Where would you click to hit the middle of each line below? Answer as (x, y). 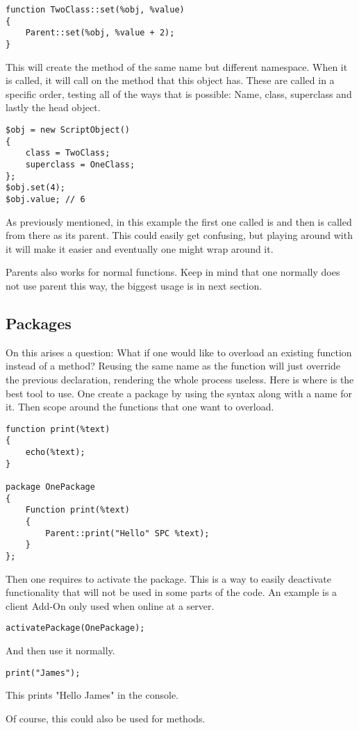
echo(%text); (55, 453)
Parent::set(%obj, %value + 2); (100, 33)
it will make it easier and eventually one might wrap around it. (140, 248)
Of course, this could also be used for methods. (106, 718)
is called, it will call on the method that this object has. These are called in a (170, 80)
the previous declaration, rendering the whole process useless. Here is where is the (180, 379)
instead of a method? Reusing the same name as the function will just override (173, 366)
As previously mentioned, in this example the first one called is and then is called (179, 221)
